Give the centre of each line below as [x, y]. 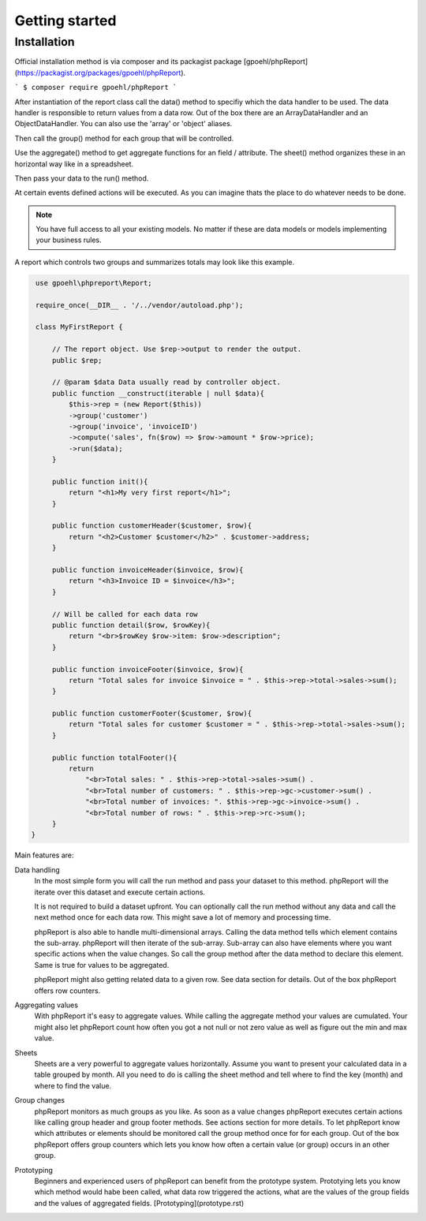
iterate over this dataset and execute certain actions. [120, 892]
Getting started [65, 21]
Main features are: [44, 855]
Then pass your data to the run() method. [82, 178]
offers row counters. [67, 991]
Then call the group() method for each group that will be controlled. [124, 138]
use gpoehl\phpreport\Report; [94, 283]
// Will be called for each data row [125, 614]
